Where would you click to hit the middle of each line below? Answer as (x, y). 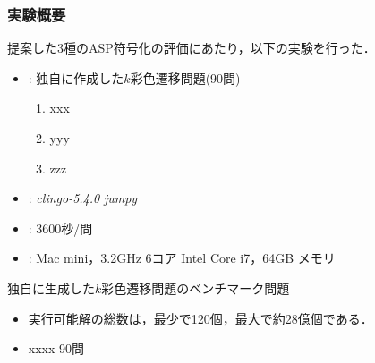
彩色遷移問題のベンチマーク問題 (196, 287)
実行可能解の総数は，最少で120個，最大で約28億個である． (200, 318)
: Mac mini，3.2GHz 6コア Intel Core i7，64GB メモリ (182, 258)
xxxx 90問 (56, 348)
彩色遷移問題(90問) (185, 77)
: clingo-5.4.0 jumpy (83, 198)
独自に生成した (51, 287)
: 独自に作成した (76, 77)
